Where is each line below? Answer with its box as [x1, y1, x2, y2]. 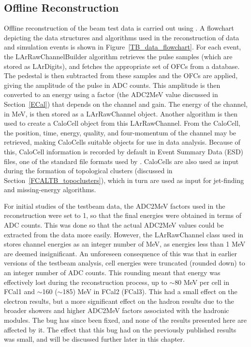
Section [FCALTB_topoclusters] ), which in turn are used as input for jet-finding [4, 175, 244, 185]
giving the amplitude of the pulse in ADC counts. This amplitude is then [4, 80, 221, 90]
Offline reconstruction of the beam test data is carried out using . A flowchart [4, 23, 234, 33]
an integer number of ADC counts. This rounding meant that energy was [4, 267, 221, 278]
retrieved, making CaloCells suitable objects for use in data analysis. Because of [4, 137, 240, 147]
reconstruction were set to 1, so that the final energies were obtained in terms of [4, 210, 241, 220]
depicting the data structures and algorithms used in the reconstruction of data [4, 32, 239, 42]
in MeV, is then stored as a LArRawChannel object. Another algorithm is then [4, 108, 238, 118]
